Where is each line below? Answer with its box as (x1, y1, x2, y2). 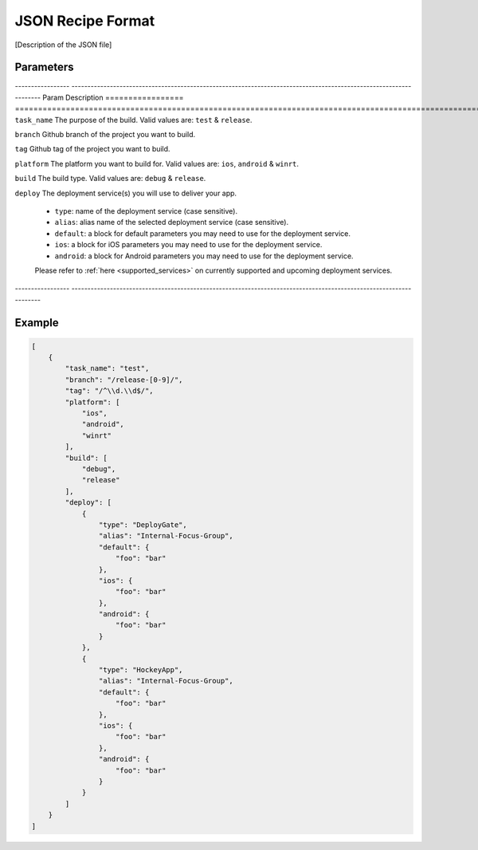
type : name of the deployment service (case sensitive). (54, 206, 238, 215)
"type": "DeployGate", (98, 520, 187, 529)
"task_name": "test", (65, 364, 150, 373)
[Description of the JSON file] (14, 40, 112, 49)
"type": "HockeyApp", (98, 666, 183, 675)
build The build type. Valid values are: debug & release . (14, 174, 206, 183)
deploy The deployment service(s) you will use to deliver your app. (14, 188, 237, 198)
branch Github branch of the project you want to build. (14, 130, 196, 140)
